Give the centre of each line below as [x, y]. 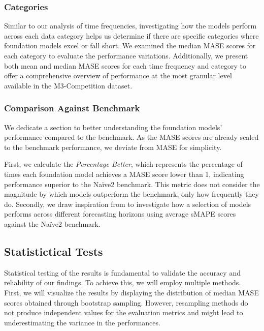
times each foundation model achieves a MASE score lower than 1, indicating [124, 174]
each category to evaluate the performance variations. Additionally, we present [126, 55]
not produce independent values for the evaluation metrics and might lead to [124, 312]
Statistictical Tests [54, 251]
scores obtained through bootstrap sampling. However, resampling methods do [126, 302]
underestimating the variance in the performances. [82, 322]
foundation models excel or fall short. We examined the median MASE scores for [130, 46]
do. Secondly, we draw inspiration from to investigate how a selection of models [128, 204]
